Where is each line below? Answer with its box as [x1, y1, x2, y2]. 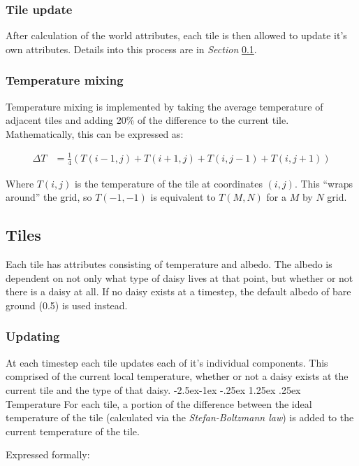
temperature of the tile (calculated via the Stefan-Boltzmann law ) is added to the [6, 410, 354, 425]
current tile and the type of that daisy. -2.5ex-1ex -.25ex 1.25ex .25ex [6, 382, 301, 397]
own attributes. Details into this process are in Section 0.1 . [6, 41, 257, 56]
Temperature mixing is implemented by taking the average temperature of [6, 99, 323, 113]
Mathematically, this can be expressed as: [6, 126, 184, 141]
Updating [6, 327, 60, 345]
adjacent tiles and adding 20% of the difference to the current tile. [6, 113, 289, 127]
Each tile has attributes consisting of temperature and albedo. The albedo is [6, 257, 332, 271]
